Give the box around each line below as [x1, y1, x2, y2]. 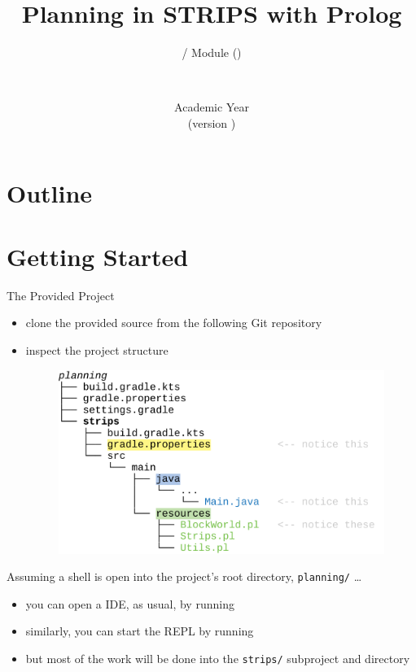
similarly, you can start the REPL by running [25, 622, 254, 639]
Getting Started [7, 239, 189, 273]
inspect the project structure [25, 342, 169, 358]
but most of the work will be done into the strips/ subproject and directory [25, 650, 410, 667]
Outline [7, 176, 93, 209]
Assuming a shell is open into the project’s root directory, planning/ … [7, 568, 362, 585]
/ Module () [182, 44, 242, 61]
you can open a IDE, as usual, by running [25, 595, 234, 612]
